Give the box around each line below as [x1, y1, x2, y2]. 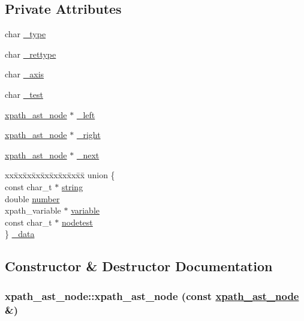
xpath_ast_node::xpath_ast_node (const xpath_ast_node [5, 288, 299, 303]
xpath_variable [5, 204, 61, 217]
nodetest [62, 215, 93, 228]
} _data [5, 227, 35, 240]
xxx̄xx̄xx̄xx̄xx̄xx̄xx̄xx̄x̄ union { [5, 169, 115, 181]
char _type [5, 28, 46, 40]
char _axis [5, 68, 44, 80]
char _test [5, 88, 43, 100]
